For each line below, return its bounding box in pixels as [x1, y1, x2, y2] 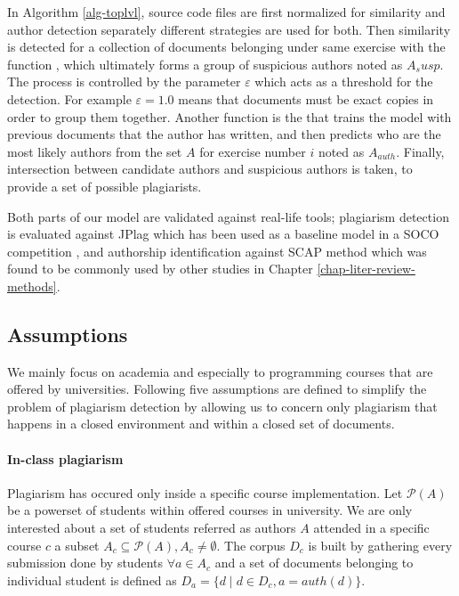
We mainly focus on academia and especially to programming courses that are [7, 362, 433, 380]
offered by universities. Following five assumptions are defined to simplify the [7, 380, 427, 398]
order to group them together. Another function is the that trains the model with [7, 107, 452, 126]
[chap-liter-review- [317, 259, 415, 278]
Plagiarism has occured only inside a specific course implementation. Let [7, 483, 403, 502]
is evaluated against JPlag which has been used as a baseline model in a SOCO [7, 225, 439, 243]
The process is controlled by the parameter [7, 72, 241, 91]
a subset [54, 535, 100, 554]
